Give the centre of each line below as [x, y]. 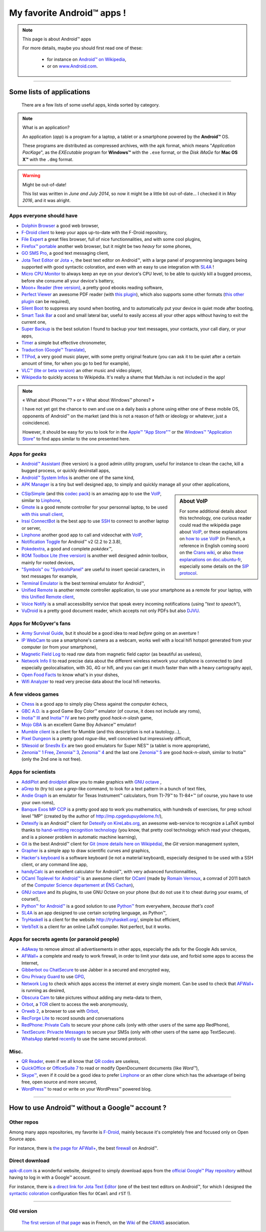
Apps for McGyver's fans [40, 623]
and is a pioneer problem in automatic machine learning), [79, 837]
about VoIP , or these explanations [214, 532]
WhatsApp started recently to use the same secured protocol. [84, 1039]
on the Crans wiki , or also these [212, 552]
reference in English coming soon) [214, 546]
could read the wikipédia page [210, 525]
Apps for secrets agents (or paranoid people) [64, 939]
